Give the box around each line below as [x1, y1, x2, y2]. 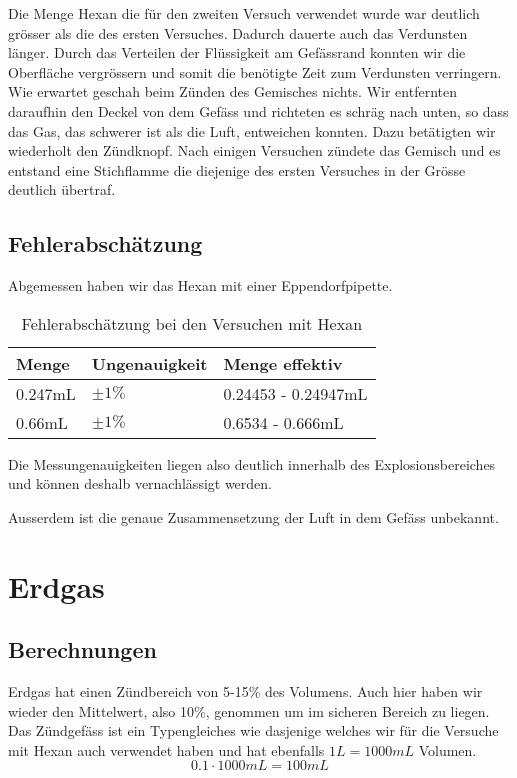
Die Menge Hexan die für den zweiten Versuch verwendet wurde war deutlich [8, 3, 480, 23]
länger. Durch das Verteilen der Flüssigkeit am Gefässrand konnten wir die [8, 42, 466, 63]
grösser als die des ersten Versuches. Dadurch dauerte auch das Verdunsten [8, 22, 468, 43]
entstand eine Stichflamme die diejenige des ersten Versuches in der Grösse [8, 159, 466, 180]
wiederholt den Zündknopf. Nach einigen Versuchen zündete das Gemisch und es [8, 140, 501, 161]
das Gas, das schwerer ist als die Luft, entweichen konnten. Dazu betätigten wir [8, 120, 496, 141]
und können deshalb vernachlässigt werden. [8, 473, 272, 494]
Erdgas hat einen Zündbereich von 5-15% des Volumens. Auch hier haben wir [8, 681, 483, 702]
